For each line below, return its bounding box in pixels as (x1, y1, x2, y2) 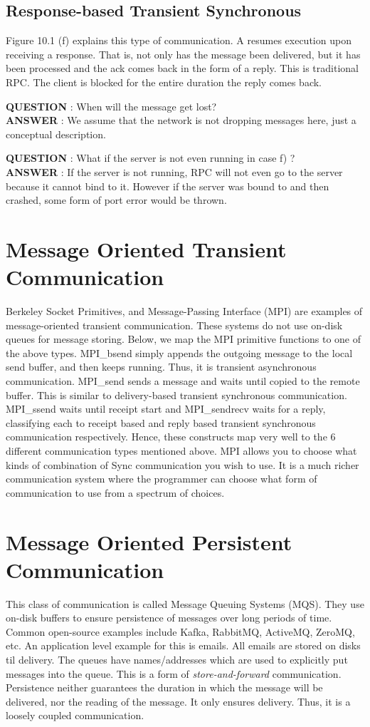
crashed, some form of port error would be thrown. (6, 192, 227, 207)
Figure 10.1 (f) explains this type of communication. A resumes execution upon (6, 33, 351, 48)
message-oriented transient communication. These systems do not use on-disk (6, 317, 343, 332)
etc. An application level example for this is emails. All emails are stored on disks (6, 638, 361, 653)
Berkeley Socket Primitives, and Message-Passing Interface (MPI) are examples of (6, 304, 363, 319)
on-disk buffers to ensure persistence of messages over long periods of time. (6, 610, 332, 625)
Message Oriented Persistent (6, 527, 292, 556)
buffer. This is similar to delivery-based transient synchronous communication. (6, 387, 347, 402)
